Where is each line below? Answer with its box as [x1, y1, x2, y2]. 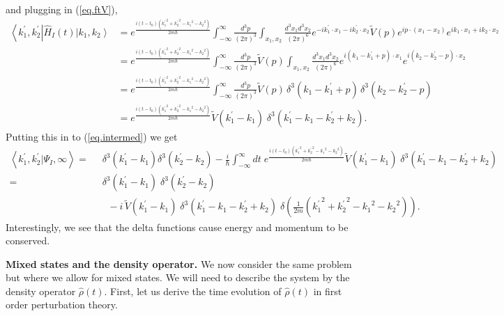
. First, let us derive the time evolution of [104, 283, 282, 298]
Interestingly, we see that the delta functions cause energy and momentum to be [6, 219, 349, 234]
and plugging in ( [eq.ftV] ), [6, 2, 118, 16]
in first [313, 283, 342, 298]
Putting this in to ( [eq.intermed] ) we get [6, 129, 178, 143]
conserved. [6, 233, 50, 248]
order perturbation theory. [6, 297, 118, 312]
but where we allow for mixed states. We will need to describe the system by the [6, 270, 350, 285]
